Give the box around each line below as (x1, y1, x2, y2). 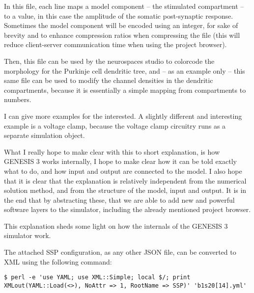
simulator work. (4, 230, 51, 240)
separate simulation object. (4, 130, 85, 140)
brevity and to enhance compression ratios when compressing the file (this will (4, 29, 240, 40)
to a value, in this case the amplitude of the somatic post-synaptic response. (4, 10, 233, 21)
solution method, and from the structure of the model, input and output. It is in (4, 185, 247, 195)
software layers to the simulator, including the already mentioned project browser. (4, 204, 251, 214)
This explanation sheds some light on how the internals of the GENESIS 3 (4, 220, 228, 231)
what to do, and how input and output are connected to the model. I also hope (4, 165, 242, 176)
